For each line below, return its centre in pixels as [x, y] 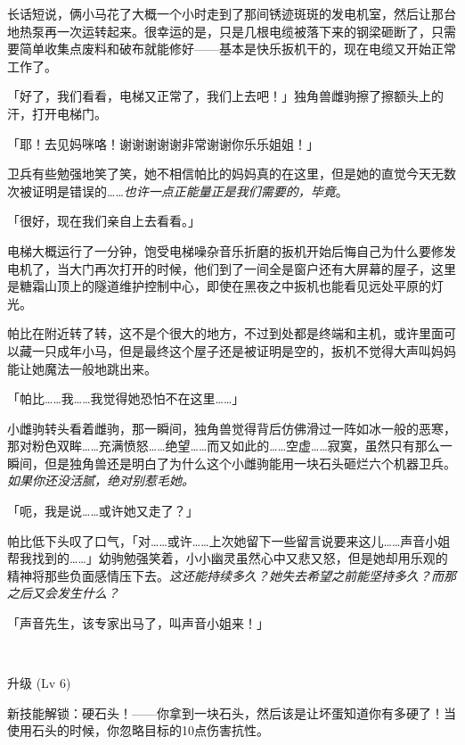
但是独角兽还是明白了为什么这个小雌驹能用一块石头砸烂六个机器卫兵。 [250, 463]
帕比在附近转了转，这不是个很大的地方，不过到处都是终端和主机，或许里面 [225, 333]
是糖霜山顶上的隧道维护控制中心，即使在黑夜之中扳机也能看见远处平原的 [219, 286]
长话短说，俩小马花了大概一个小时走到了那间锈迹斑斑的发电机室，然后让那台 [232, 13]
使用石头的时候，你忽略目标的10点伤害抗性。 [138, 730]
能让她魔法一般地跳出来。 [82, 368]
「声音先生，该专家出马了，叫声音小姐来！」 [138, 623]
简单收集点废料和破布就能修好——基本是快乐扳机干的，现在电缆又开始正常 [237, 49]
